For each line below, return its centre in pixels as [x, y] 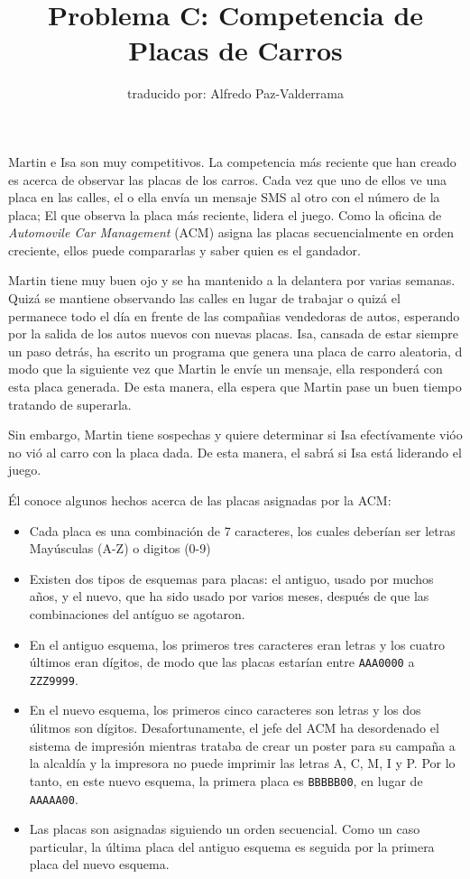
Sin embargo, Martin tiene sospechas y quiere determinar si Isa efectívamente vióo [235, 435]
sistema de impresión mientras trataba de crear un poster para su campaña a [242, 745]
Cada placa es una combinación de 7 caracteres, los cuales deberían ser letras [242, 530]
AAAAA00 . [54, 798]
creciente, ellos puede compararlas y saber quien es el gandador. [184, 250]
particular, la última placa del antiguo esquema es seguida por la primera [232, 846]
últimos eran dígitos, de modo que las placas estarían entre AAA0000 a [222, 662]
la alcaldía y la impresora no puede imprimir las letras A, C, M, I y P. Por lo [242, 763]
